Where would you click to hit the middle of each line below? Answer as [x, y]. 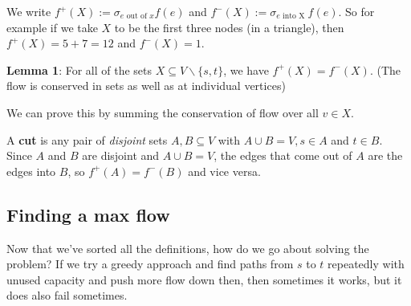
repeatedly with [366, 264]
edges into [31, 171]
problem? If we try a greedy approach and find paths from [150, 264]
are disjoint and [121, 155]
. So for [356, 11]
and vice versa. [224, 171]
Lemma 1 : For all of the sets [79, 69]
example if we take [52, 27]
